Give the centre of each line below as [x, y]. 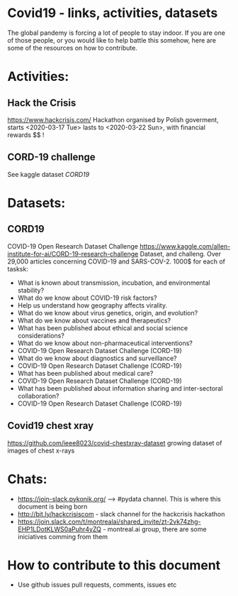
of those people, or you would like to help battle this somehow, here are [112, 40]
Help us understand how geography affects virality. [92, 305]
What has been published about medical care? [85, 373]
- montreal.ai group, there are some [154, 529]
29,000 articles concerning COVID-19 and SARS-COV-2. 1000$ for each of [116, 261]
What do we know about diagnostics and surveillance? [97, 358]
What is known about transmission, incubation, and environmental [114, 283]
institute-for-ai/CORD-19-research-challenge [73, 254]
